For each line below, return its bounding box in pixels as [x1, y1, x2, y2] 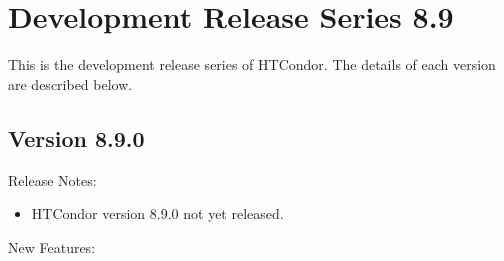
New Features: [8, 236, 96, 257]
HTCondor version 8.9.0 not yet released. [31, 203, 284, 224]
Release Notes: [8, 169, 97, 190]
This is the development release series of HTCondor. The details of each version [8, 54, 496, 75]
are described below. [8, 73, 133, 94]
